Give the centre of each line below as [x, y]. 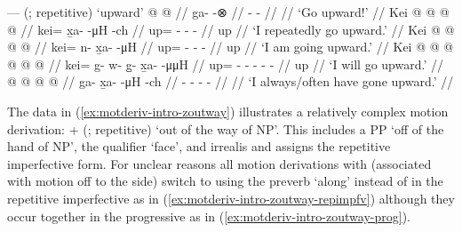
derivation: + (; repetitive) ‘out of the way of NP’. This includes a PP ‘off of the [226, 128]
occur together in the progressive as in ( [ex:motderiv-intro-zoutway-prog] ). [209, 216]
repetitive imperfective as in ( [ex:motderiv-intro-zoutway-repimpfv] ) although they [231, 198]
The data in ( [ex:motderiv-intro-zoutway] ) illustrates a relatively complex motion [228, 111]
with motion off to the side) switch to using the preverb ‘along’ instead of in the [225, 181]
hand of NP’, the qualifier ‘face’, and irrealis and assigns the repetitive [199, 146]
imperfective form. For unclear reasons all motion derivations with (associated [219, 163]
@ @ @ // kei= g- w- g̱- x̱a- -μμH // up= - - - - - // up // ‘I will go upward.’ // [225, 64]
